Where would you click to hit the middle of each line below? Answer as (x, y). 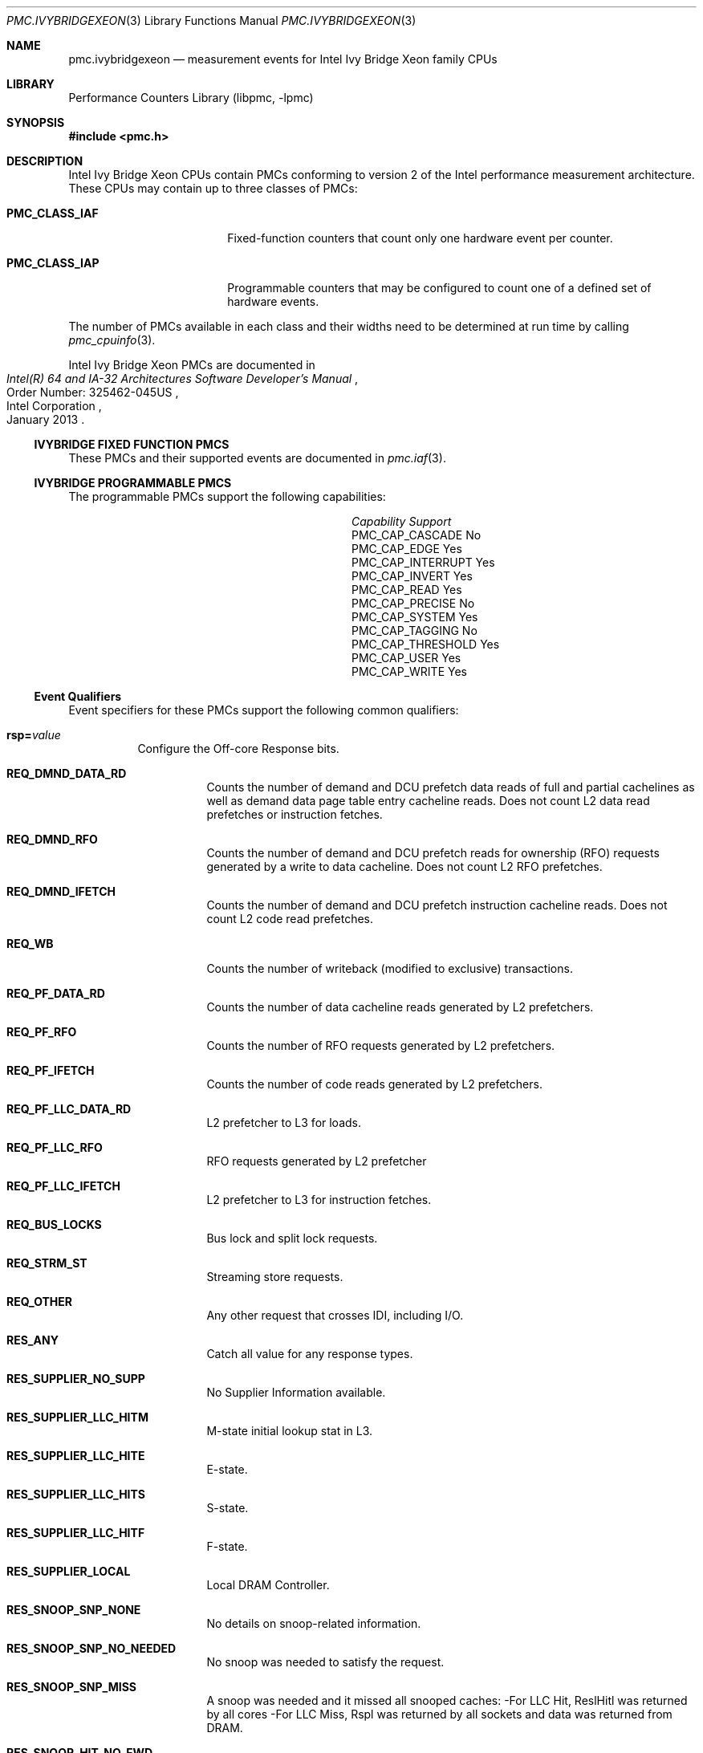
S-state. (228, 1508)
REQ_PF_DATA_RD (56, 993)
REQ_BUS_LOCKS (54, 1224)
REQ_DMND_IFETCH (61, 891)
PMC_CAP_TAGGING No (414, 630)
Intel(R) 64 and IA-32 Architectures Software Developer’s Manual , (183, 378)
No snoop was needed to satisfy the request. (325, 1662)
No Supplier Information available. (296, 1392)
